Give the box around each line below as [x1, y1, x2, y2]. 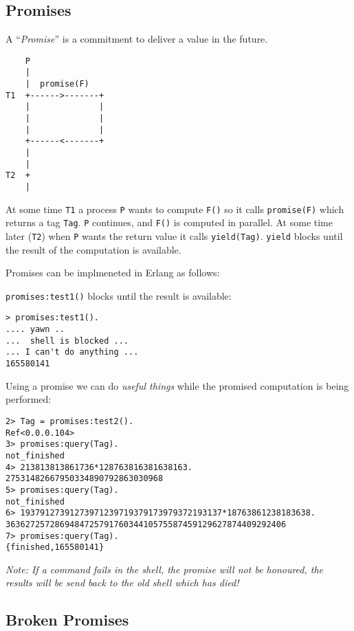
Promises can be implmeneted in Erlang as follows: [5, 265, 220, 280]
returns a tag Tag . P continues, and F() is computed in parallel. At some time [5, 215, 333, 230]
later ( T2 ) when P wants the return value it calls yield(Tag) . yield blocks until [5, 228, 343, 243]
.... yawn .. [5, 324, 65, 335]
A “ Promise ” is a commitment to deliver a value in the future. [5, 32, 268, 46]
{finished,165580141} [5, 542, 104, 553]
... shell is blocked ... [5, 335, 129, 346]
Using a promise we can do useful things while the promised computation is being [5, 378, 349, 392]
